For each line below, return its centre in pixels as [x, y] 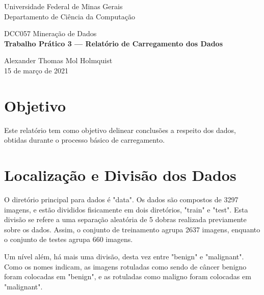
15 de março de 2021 [36, 70]
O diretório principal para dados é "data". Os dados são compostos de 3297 [121, 199]
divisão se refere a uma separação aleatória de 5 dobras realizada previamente [125, 219]
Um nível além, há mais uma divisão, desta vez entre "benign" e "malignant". [124, 256]
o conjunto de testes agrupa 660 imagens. [69, 239]
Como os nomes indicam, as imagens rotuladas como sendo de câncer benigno [125, 266]
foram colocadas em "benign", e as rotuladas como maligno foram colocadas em [128, 276]
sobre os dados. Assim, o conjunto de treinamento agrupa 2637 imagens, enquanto [132, 229]
